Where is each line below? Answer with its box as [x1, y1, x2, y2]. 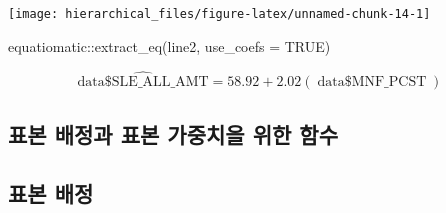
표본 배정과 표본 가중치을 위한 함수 [8, 118, 339, 149]
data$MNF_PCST [317, 75, 427, 90]
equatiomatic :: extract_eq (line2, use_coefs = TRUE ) [8, 35, 331, 56]
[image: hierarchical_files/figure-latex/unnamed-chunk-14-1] [8, 7, 431, 21]
